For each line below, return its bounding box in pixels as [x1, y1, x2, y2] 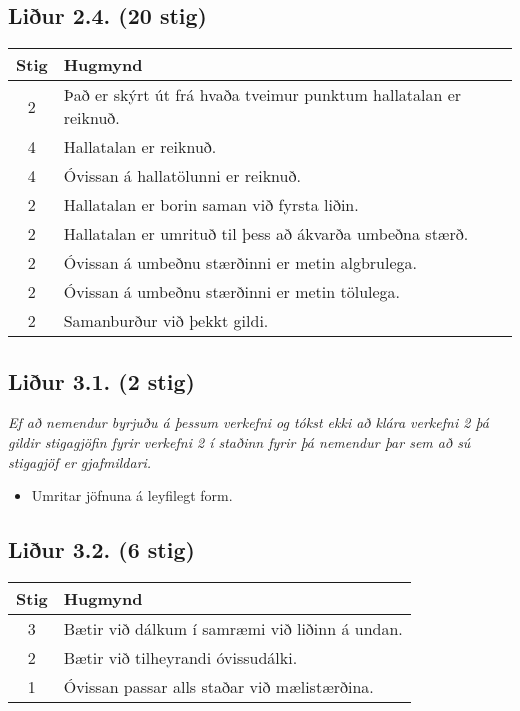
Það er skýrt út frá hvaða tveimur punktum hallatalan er [63, 83, 462, 107]
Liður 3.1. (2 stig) [8, 365, 195, 396]
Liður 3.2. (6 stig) [8, 534, 195, 565]
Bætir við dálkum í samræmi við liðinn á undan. [63, 616, 403, 640]
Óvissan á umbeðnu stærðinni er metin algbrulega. [63, 251, 418, 275]
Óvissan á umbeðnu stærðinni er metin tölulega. [63, 280, 401, 304]
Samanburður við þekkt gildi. [63, 309, 269, 333]
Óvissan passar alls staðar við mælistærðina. [63, 674, 374, 698]
